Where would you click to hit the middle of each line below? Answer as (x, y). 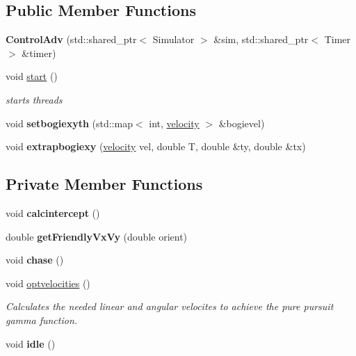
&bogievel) (242, 123)
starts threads (34, 99)
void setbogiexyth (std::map (69, 123)
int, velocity (174, 123)
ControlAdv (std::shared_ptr (71, 39)
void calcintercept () (53, 212)
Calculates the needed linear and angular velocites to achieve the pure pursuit (170, 306)
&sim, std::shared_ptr (261, 39)
